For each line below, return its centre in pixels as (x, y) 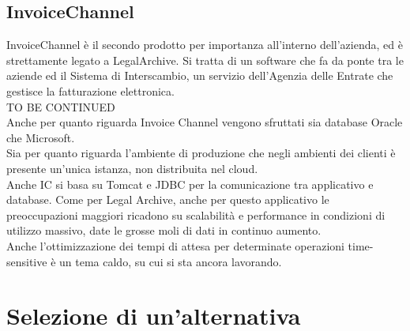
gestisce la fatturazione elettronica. (90, 90)
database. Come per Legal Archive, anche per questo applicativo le (168, 199)
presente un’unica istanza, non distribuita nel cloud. (132, 168)
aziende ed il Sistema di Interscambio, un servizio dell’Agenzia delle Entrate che (200, 75)
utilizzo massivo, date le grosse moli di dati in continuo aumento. (164, 230)
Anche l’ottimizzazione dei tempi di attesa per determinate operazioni (175, 245)
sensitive (27, 261)
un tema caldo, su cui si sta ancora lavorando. (171, 261)
